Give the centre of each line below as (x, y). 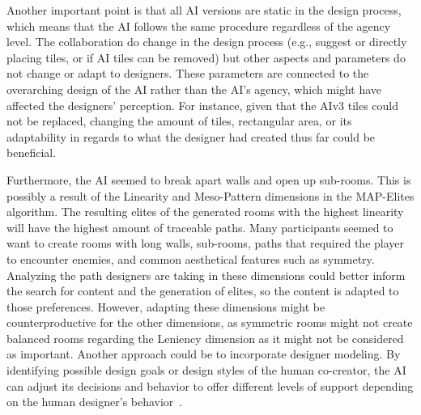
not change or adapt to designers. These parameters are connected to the (188, 73)
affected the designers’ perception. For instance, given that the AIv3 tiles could (202, 105)
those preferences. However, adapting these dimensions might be (166, 306)
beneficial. (32, 152)
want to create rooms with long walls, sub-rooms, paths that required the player (205, 243)
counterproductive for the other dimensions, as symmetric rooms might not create (210, 322)
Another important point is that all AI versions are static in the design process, (204, 10)
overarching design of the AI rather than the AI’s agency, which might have (194, 89)
